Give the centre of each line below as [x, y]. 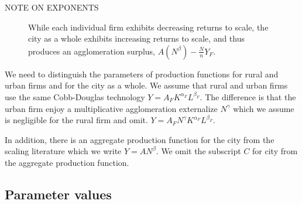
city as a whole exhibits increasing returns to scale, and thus [137, 38]
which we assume [264, 108]
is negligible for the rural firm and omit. [76, 120]
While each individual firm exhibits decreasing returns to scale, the [148, 27]
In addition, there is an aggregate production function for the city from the [140, 139]
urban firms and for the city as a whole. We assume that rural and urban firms [146, 85]
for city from [275, 151]
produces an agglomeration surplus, [92, 51]
